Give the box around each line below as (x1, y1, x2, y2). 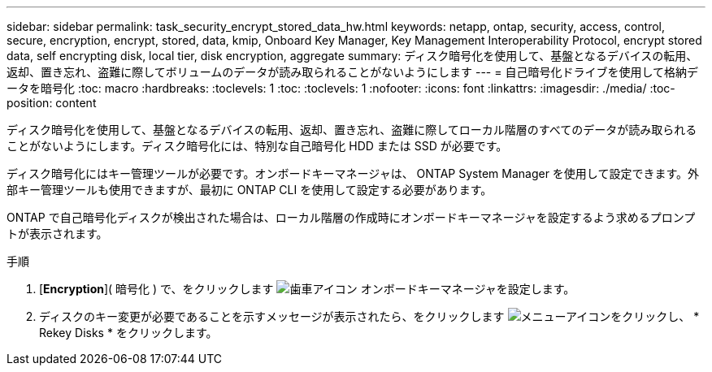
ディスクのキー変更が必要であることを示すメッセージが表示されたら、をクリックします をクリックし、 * (39, 309, 700, 323)
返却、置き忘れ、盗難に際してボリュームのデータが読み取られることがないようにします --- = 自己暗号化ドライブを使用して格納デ (7, 65, 698, 79)
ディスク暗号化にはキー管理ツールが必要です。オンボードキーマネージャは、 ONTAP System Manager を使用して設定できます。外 (7, 167, 700, 180)
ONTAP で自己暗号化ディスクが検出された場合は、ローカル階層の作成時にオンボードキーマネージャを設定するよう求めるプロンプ (7, 210, 696, 224)
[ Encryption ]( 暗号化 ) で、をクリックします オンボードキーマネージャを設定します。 (39, 282, 575, 296)
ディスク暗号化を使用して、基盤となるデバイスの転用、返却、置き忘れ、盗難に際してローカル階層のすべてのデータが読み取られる (7, 123, 697, 136)
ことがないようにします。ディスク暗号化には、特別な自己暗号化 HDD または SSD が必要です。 (7, 139, 508, 153)
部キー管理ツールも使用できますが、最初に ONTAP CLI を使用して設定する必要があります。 (7, 183, 493, 197)
